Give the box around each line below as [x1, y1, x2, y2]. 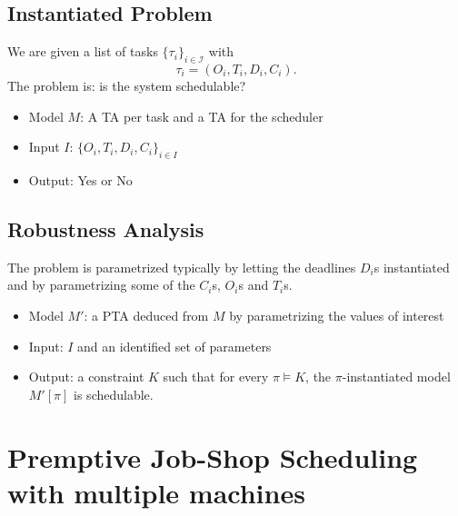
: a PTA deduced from [84, 305, 209, 324]
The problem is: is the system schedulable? [7, 76, 246, 94]
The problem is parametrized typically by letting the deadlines [7, 257, 356, 276]
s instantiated [373, 257, 450, 276]
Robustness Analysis [7, 214, 204, 243]
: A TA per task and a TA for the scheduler [80, 106, 324, 125]
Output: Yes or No [28, 170, 133, 189]
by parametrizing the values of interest [229, 305, 444, 324]
